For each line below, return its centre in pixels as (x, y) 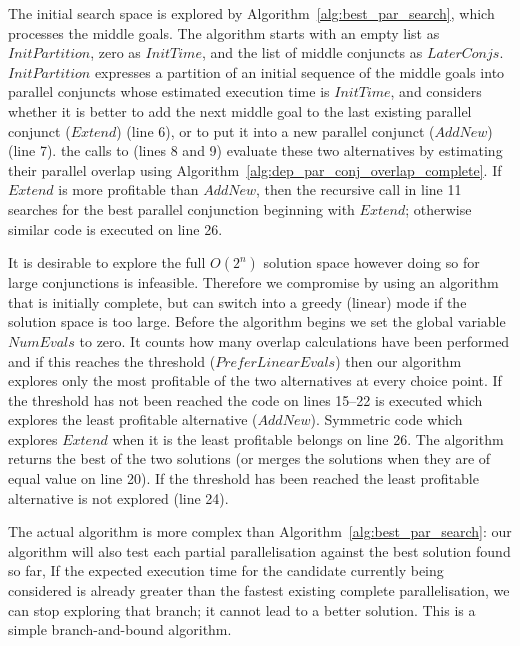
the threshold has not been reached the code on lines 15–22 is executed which (245, 399)
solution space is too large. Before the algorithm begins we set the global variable (257, 321)
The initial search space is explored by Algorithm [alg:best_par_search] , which (251, 13)
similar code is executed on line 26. (115, 228)
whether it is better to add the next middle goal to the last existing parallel (240, 110)
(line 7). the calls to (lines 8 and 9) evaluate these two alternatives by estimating (255, 150)
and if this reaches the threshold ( (112, 360)
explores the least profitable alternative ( (133, 419)
